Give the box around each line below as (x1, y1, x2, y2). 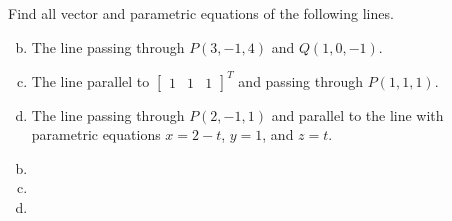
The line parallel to (31, 70, 150, 91)
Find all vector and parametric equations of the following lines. (8, 3, 394, 23)
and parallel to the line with (271, 104, 444, 125)
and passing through (238, 70, 364, 91)
